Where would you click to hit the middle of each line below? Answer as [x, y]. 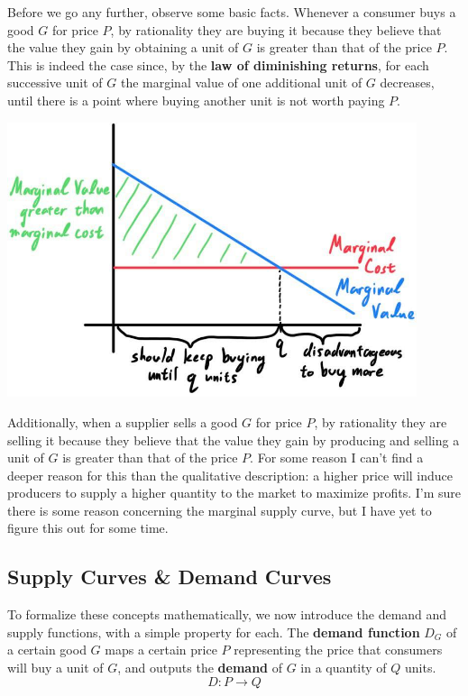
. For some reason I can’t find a [337, 458]
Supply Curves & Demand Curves [170, 577]
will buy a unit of [55, 668]
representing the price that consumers [338, 650]
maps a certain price [161, 650]
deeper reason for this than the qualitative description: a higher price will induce [230, 475]
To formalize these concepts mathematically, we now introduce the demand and [227, 614]
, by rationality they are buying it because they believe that [276, 29]
